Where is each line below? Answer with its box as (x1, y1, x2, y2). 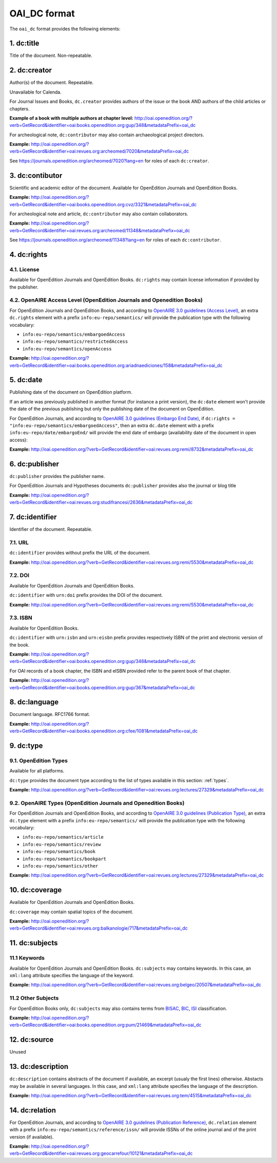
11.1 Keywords (9, 954, 45, 962)
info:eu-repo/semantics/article (22, 834, 104, 840)
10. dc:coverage (9, 885, 62, 894)
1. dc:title (9, 39, 39, 48)
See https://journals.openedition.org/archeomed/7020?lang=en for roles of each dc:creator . (9, 157, 210, 164)
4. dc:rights (9, 250, 48, 259)
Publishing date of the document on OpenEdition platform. (9, 389, 133, 395)
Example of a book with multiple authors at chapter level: (9, 115, 133, 121)
